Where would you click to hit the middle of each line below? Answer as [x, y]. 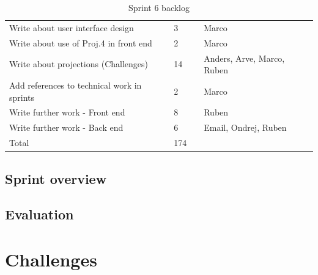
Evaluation [39, 214]
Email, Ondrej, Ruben [245, 127]
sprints [22, 97]
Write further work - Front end [67, 112]
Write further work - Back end [66, 127]
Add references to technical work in [76, 85]
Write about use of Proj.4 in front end [81, 42]
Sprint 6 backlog [159, 7]
